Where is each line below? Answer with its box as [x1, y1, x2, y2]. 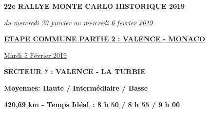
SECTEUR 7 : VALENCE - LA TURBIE [4, 66, 146, 76]
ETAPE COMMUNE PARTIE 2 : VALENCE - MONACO [4, 34, 205, 44]
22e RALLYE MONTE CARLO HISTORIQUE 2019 [4, 1, 185, 11]
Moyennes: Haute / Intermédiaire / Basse [4, 82, 148, 93]
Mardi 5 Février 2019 [4, 50, 67, 60]
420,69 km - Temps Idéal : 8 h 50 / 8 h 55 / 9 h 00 [4, 99, 180, 109]
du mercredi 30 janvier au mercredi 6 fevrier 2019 [4, 17, 153, 27]
